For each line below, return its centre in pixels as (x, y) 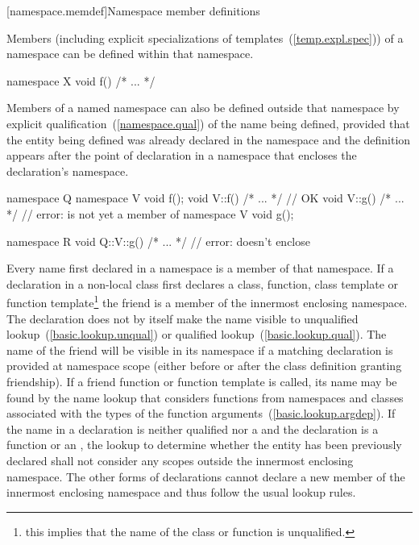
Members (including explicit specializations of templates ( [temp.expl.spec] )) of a (205, 37)
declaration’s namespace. (68, 171)
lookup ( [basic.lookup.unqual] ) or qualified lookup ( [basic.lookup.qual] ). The (197, 334)
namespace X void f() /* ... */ (81, 80)
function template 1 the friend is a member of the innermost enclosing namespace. (207, 301)
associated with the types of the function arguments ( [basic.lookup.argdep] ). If (201, 413)
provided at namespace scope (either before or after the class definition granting (204, 366)
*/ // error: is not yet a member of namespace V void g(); (150, 213)
